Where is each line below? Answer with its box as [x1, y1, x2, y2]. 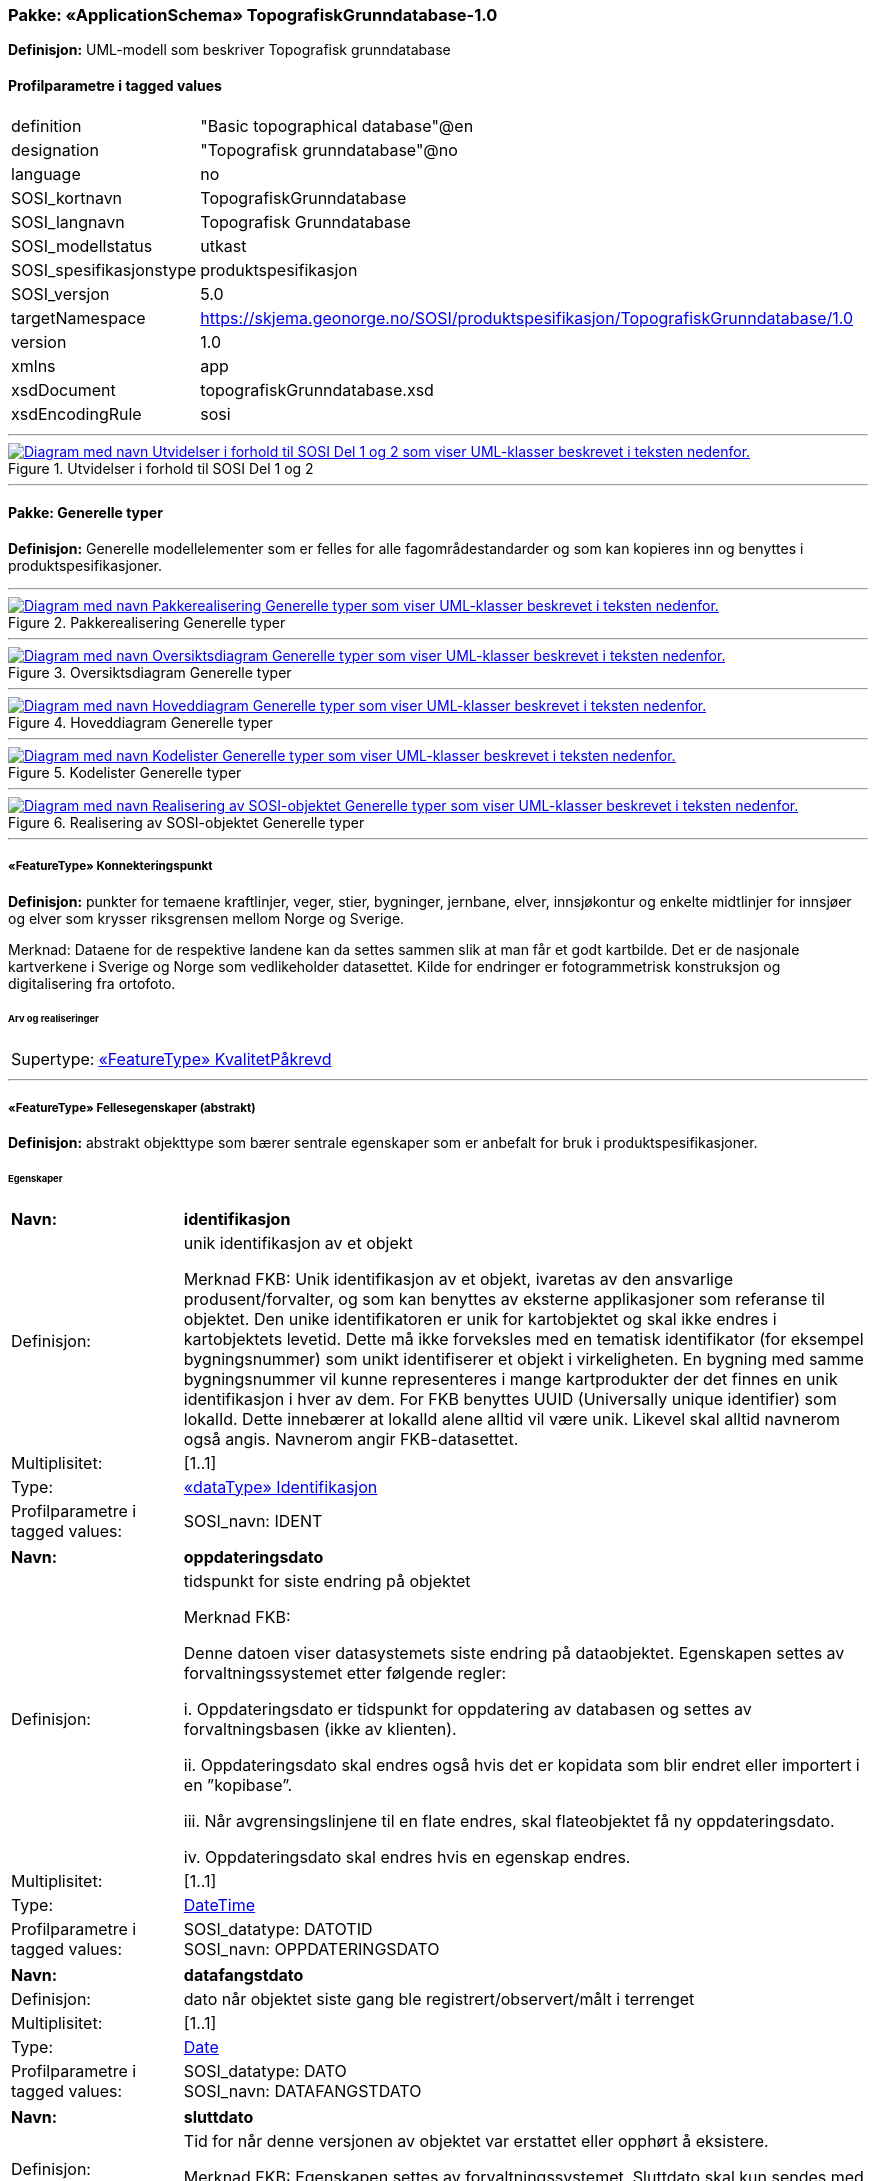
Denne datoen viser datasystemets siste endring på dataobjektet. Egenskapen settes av [183, 1642, 845, 1663]
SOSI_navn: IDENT [183, 1510, 323, 1531]
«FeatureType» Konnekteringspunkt [8, 859, 213, 874]
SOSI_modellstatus [11, 235, 153, 256]
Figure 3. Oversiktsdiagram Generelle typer [8, 663, 292, 681]
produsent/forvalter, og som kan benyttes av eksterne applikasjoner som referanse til [183, 1288, 825, 1309]
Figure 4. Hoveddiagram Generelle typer [8, 713, 273, 731]
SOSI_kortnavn [11, 187, 123, 208]
